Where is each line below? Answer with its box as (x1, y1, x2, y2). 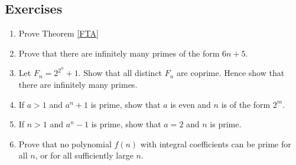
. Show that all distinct (78, 67, 162, 79)
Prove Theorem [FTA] (18, 27, 99, 39)
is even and (170, 98, 211, 110)
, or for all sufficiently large (35, 149, 134, 161)
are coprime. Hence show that (177, 67, 285, 79)
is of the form (221, 98, 271, 110)
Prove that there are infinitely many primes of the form (18, 47, 220, 59)
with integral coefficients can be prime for (140, 137, 291, 150)
